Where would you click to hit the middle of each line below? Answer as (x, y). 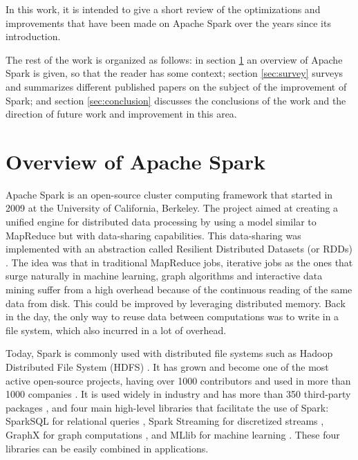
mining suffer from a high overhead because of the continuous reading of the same (179, 289)
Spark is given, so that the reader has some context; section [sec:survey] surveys (175, 73)
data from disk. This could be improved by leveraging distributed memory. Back (176, 303)
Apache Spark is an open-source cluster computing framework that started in (169, 194)
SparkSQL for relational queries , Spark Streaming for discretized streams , (165, 421)
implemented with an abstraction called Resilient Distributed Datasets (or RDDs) (179, 249)
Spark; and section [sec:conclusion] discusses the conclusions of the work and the (176, 100)
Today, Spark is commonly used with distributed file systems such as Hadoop (169, 353)
